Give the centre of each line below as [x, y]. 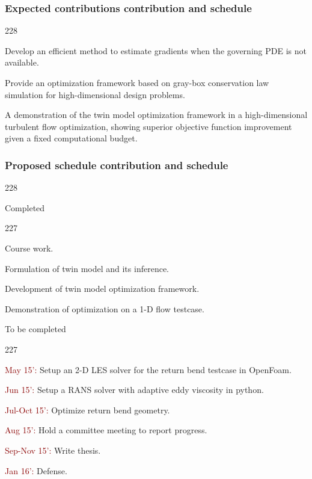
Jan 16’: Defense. [36, 470]
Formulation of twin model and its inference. [87, 268]
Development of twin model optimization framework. [102, 289]
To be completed [35, 329]
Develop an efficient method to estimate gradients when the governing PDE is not [156, 50]
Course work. [29, 248]
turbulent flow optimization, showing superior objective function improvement [148, 126]
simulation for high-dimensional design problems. [95, 94]
